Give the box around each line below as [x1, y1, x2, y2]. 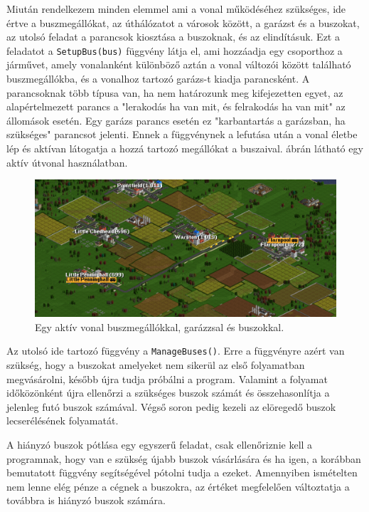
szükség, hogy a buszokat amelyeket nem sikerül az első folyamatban [6, 357, 305, 372]
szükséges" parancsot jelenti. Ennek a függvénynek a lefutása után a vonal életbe [6, 127, 358, 142]
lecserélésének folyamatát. [6, 413, 119, 428]
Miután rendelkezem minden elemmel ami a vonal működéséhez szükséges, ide [6, 1, 346, 16]
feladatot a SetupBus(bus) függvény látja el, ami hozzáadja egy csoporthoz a [6, 43, 343, 58]
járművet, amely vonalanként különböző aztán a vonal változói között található [6, 57, 351, 72]
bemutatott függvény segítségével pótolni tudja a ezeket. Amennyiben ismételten [6, 465, 358, 480]
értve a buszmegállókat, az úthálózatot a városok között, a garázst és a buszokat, [6, 15, 360, 30]
